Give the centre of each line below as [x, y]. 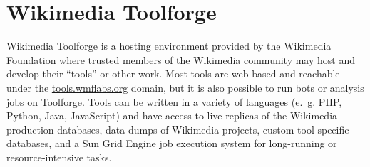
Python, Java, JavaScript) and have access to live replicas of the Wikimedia [172, 115]
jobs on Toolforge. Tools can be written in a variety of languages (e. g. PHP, [174, 101]
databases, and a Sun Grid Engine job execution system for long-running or [172, 143]
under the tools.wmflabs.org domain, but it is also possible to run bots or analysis [185, 87]
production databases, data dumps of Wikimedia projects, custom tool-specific [178, 129]
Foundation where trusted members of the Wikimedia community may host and [181, 59]
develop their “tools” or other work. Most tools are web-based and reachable [173, 74]
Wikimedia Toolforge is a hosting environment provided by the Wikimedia [169, 46]
